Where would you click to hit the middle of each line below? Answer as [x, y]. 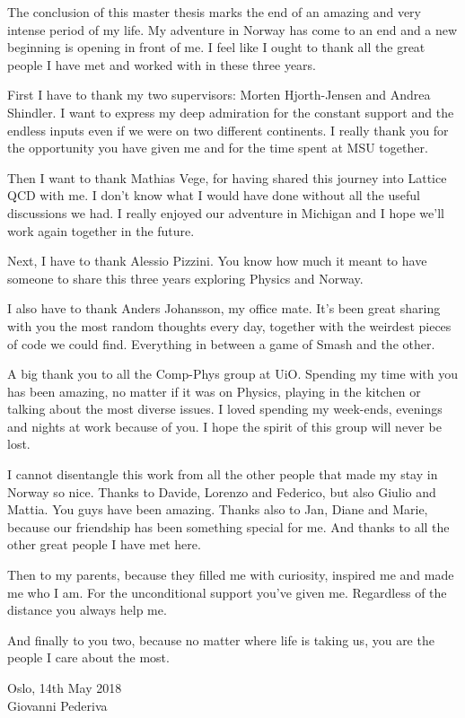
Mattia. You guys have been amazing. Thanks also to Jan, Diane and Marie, [218, 509]
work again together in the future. [101, 230]
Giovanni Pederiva [57, 705]
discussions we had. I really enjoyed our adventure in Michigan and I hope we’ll [226, 212]
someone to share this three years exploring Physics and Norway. [185, 278]
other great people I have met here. [104, 544]
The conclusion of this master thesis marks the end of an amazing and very [214, 12]
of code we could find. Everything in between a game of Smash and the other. [221, 343]
